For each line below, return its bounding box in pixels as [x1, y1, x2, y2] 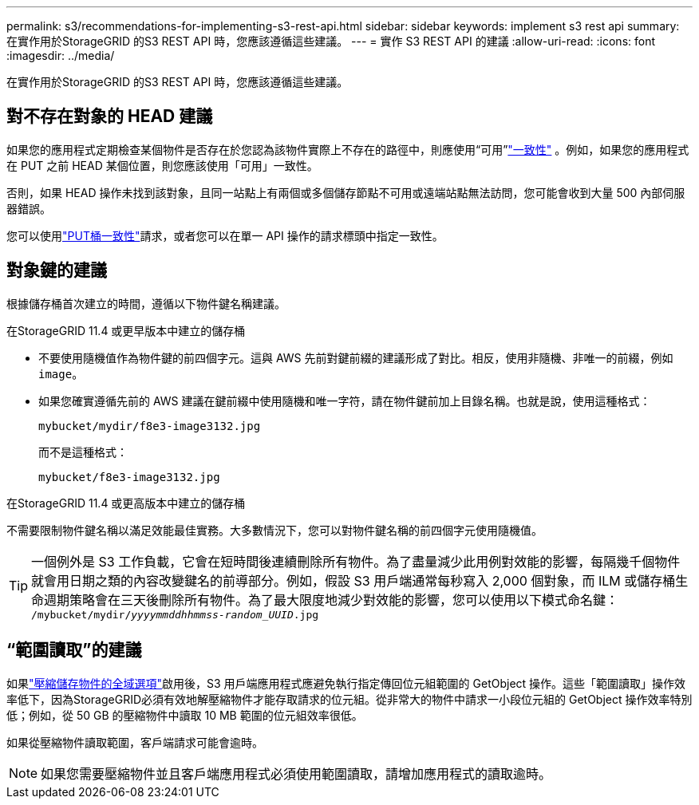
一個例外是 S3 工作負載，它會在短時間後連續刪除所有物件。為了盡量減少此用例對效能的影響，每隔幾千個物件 [31, 553, 681, 570]
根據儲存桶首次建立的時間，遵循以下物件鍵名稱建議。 [6, 296, 286, 310]
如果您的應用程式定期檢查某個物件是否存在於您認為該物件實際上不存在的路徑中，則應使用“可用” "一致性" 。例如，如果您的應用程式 [6, 142, 689, 156]
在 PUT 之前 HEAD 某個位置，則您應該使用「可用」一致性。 [6, 158, 318, 172]
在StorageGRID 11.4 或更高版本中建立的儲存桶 [6, 495, 246, 510]
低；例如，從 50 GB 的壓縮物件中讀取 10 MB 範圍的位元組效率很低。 [6, 708, 363, 722]
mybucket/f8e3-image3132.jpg [38, 470, 220, 483]
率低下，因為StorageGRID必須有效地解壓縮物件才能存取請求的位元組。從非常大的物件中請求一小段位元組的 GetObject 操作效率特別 [6, 692, 693, 706]
